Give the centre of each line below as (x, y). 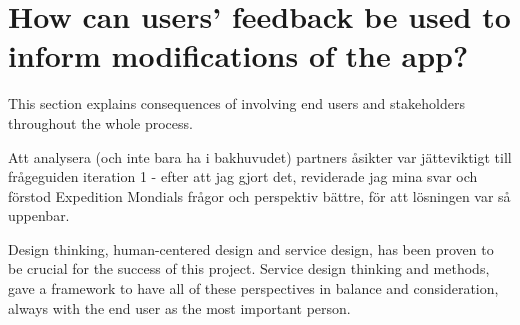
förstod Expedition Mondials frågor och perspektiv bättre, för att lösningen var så (259, 195)
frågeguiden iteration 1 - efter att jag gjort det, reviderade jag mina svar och (243, 176)
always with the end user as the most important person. (179, 307)
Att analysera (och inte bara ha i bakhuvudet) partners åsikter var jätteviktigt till (260, 156)
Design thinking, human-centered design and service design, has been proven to (251, 248)
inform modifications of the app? (238, 55)
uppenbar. (39, 215)
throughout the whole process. (100, 122)
